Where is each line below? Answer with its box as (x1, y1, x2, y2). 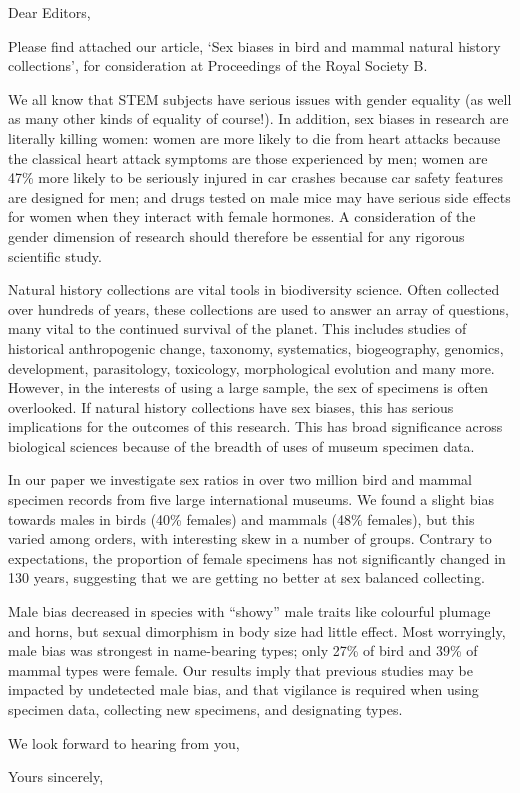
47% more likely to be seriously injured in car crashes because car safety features (8, 167, 504, 188)
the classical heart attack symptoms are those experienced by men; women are (8, 147, 488, 168)
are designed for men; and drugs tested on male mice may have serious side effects (8, 186, 511, 207)
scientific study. (8, 245, 102, 266)
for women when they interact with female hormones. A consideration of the (8, 206, 476, 227)
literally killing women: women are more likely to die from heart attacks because (8, 127, 501, 148)
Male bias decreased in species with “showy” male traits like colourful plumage (8, 601, 491, 622)
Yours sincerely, (8, 766, 104, 787)
